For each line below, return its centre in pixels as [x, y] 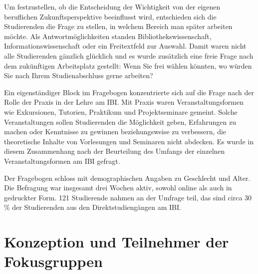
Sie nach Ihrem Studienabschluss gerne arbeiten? [79, 75]
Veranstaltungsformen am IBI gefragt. [62, 161]
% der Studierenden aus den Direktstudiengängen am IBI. [93, 207]
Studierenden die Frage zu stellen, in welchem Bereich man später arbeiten [118, 26]
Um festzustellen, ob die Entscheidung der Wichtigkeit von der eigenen [112, 7]
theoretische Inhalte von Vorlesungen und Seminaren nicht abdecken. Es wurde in [129, 141]
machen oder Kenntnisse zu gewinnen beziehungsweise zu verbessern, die [115, 131]
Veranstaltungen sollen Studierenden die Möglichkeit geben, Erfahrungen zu [120, 121]
